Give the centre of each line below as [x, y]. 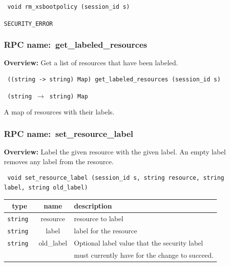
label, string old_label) [46, 187]
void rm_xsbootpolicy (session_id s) [69, 7]
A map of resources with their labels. [59, 112]
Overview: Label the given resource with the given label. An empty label [115, 152]
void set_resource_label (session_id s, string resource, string [116, 178]
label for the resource [105, 230]
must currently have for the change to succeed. [144, 255]
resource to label [99, 218]
